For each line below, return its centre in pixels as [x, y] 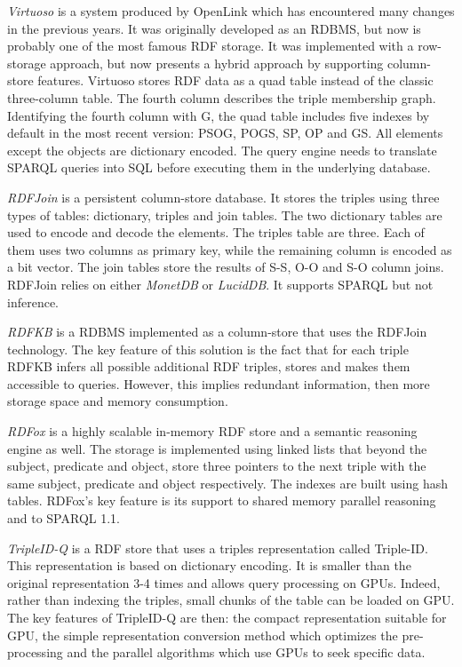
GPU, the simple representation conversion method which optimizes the [203, 635]
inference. [33, 302]
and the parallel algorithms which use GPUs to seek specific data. [246, 652]
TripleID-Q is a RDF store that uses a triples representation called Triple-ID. [218, 548]
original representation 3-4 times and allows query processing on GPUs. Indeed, [224, 582]
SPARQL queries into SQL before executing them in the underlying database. [219, 167]
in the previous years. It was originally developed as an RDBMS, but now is [214, 28]
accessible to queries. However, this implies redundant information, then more [219, 383]
